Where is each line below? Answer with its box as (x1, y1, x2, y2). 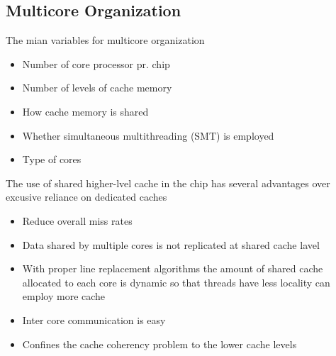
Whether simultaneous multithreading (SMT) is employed (22, 128, 274, 143)
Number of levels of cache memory (22, 80, 172, 95)
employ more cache (22, 289, 106, 304)
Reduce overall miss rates (22, 213, 133, 228)
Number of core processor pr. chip (22, 56, 170, 71)
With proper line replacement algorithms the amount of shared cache (22, 261, 323, 276)
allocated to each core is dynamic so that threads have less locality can (22, 274, 330, 289)
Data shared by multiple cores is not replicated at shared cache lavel (22, 237, 320, 252)
